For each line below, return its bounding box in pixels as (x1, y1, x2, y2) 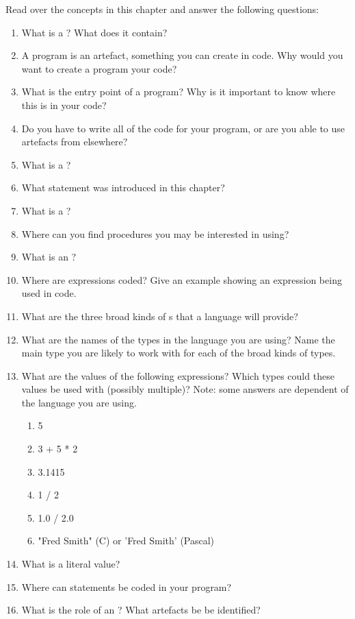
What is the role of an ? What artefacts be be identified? (21, 603, 261, 617)
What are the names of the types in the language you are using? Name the (21, 332, 335, 346)
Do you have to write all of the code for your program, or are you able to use (21, 121, 345, 135)
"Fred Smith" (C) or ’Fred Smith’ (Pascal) (38, 533, 215, 548)
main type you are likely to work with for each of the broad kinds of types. (21, 345, 336, 360)
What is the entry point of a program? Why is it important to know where (21, 84, 336, 99)
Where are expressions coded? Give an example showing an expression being (21, 272, 342, 287)
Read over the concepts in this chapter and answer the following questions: (5, 2, 319, 16)
